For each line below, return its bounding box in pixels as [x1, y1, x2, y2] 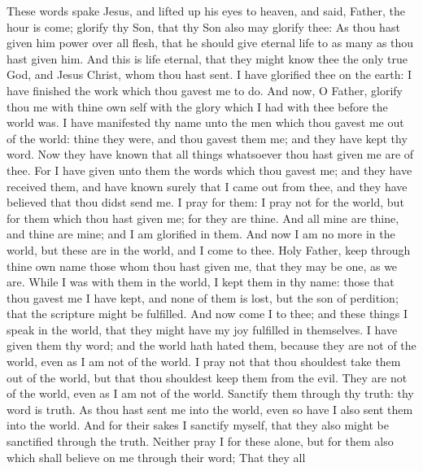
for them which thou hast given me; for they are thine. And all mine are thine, [7, 209, 399, 226]
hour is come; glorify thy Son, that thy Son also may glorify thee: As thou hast [7, 18, 400, 35]
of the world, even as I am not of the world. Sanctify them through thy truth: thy [7, 385, 414, 402]
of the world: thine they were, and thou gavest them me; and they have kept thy [7, 129, 408, 146]
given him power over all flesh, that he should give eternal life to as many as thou [7, 34, 414, 51]
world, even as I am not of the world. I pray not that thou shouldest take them [7, 353, 401, 370]
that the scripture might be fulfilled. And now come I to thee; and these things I [7, 305, 408, 322]
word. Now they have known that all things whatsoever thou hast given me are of [7, 146, 414, 163]
